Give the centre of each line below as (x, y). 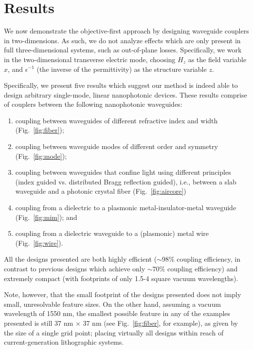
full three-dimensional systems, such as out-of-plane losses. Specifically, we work (123, 50)
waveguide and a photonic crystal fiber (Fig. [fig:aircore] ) (101, 191)
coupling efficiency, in (208, 259)
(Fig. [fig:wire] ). (39, 242)
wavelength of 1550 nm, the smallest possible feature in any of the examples (117, 313)
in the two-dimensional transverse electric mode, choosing (90, 59)
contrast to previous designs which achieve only (75, 268)
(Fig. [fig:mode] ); (41, 156)
